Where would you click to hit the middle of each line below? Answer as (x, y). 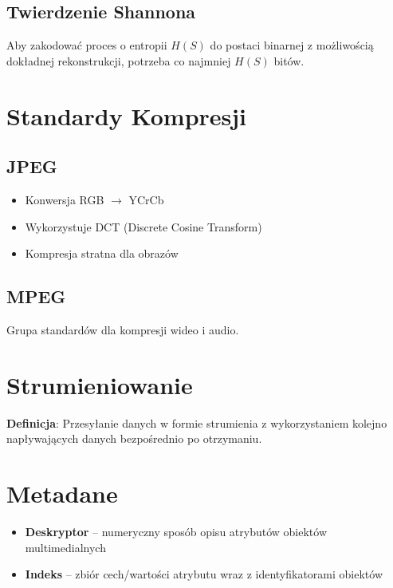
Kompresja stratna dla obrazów (102, 253)
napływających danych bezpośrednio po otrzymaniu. (134, 438)
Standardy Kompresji (127, 115)
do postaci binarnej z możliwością (292, 45)
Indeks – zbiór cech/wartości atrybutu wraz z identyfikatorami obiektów (204, 574)
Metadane (62, 493)
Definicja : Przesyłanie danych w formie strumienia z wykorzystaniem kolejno (197, 422)
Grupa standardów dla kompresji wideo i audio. (123, 329)
